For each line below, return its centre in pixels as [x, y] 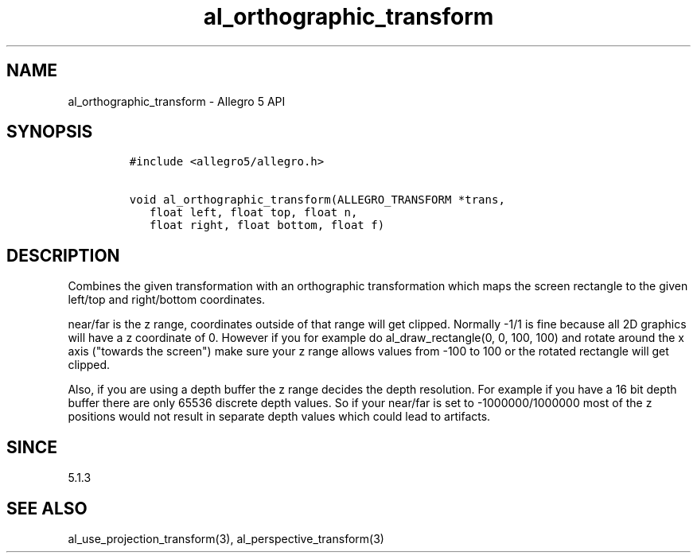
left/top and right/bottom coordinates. [167, 300]
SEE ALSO [47, 508]
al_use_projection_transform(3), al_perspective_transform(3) [226, 538]
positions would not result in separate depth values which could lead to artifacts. [279, 417]
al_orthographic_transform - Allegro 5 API [177, 101]
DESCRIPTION [63, 255]
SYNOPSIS [50, 132]
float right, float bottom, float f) [267, 225]
